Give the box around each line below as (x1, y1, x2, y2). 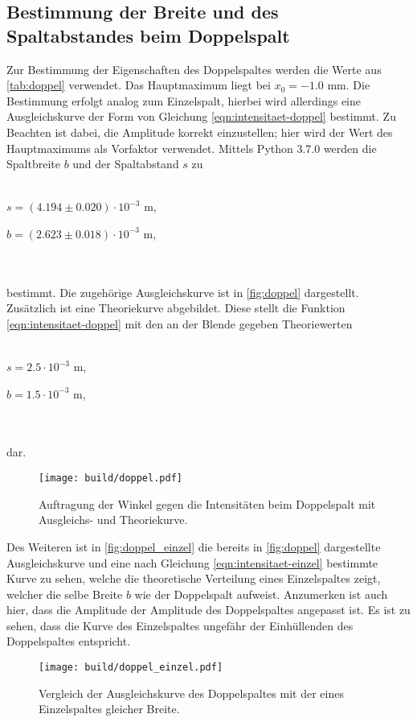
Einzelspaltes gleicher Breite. (39, 700, 180, 717)
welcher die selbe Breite (6, 585, 123, 602)
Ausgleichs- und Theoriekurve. (39, 511, 188, 528)
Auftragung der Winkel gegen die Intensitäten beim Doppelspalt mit (39, 495, 376, 512)
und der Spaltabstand (72, 155, 179, 172)
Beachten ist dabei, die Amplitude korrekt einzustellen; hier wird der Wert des (6, 123, 393, 140)
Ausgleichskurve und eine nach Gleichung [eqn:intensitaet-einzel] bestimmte (6, 554, 378, 571)
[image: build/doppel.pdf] (39, 472, 182, 485)
